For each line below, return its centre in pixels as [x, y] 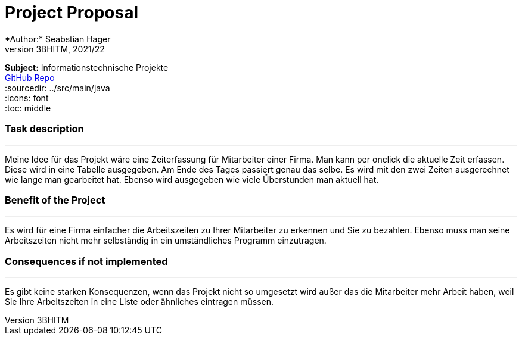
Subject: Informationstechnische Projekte [87, 67]
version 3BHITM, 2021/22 [55, 49]
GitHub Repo [30, 77]
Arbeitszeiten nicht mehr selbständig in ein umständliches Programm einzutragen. [166, 241]
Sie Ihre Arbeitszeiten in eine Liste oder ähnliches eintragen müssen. [139, 302]
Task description [44, 129]
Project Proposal [72, 13]
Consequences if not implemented [86, 261]
